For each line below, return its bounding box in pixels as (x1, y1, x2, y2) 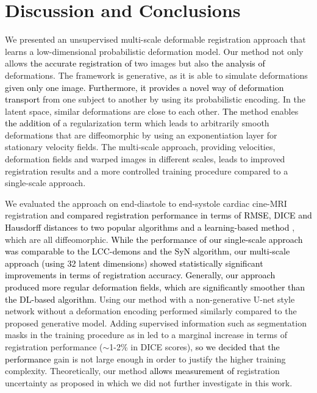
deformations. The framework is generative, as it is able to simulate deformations (5, 68, 308, 81)
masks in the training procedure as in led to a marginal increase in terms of (5, 328, 287, 341)
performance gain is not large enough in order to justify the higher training (5, 352, 286, 365)
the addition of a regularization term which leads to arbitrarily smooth (5, 117, 269, 129)
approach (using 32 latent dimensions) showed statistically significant (5, 256, 263, 269)
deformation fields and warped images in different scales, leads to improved (5, 153, 285, 165)
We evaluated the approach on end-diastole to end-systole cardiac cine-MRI (5, 196, 287, 209)
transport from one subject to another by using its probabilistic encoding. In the (5, 93, 305, 106)
